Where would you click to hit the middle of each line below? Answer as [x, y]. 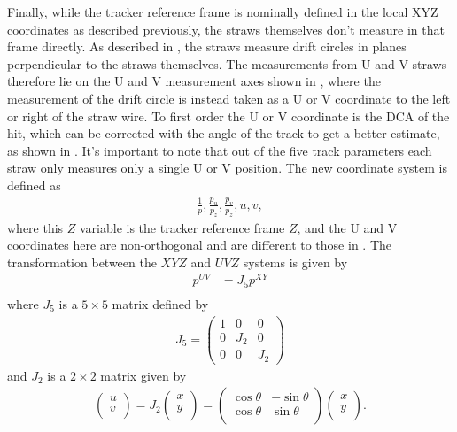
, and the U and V [347, 227]
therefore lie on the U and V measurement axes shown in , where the [194, 81]
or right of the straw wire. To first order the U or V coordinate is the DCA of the [228, 116]
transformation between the [82, 262]
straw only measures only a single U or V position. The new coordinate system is [227, 168]
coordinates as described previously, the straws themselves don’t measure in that [226, 29]
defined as [34, 185]
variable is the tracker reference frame [182, 227]
